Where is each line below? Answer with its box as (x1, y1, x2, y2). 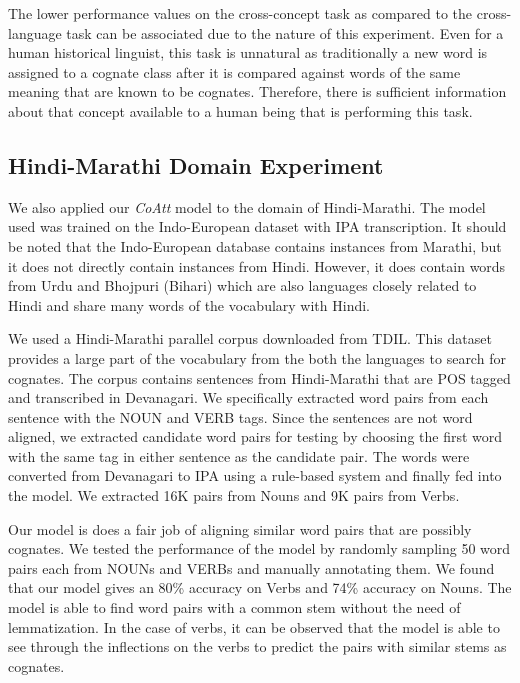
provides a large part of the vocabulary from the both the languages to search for (8, 347, 506, 368)
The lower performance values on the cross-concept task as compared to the (8, 3, 473, 23)
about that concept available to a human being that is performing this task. (8, 100, 473, 121)
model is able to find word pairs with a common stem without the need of (8, 597, 461, 618)
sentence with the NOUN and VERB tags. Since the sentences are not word (8, 406, 473, 427)
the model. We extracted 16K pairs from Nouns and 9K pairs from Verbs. (8, 485, 460, 506)
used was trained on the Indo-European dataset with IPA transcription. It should (8, 216, 507, 237)
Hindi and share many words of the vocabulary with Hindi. (8, 294, 370, 315)
